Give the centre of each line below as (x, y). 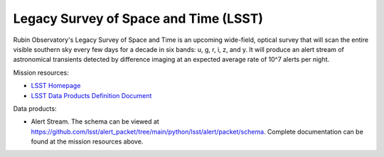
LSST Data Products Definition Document (91, 95)
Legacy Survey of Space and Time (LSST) (138, 18)
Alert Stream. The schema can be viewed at (95, 121)
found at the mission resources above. (87, 141)
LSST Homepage (56, 86)
